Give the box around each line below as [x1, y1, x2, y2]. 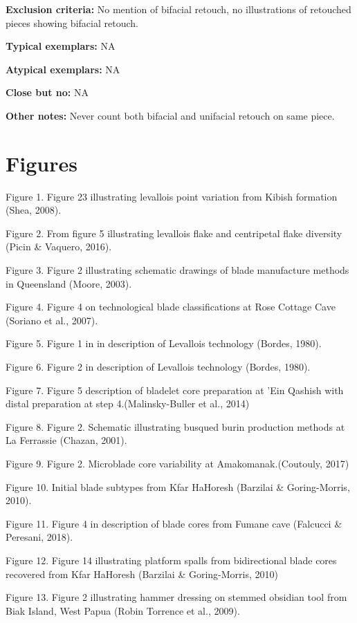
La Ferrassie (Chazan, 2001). [6, 433, 127, 447]
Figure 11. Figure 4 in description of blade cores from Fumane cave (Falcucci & [6, 516, 342, 530]
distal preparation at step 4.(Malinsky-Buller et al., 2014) [6, 396, 250, 411]
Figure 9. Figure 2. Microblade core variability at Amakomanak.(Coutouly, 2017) [6, 456, 349, 470]
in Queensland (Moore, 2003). [6, 276, 132, 290]
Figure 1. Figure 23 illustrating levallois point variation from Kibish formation [6, 189, 338, 203]
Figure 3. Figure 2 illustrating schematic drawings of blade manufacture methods [6, 263, 349, 277]
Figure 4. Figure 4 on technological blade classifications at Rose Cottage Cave [6, 299, 336, 314]
